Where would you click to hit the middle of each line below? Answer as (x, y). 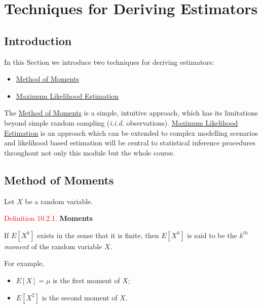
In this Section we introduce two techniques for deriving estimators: (109, 62)
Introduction (38, 40)
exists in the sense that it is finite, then (98, 235)
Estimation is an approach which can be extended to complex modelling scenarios (131, 132)
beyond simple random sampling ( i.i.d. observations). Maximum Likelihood (121, 122)
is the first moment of (86, 280)
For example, (24, 263)
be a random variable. (59, 201)
